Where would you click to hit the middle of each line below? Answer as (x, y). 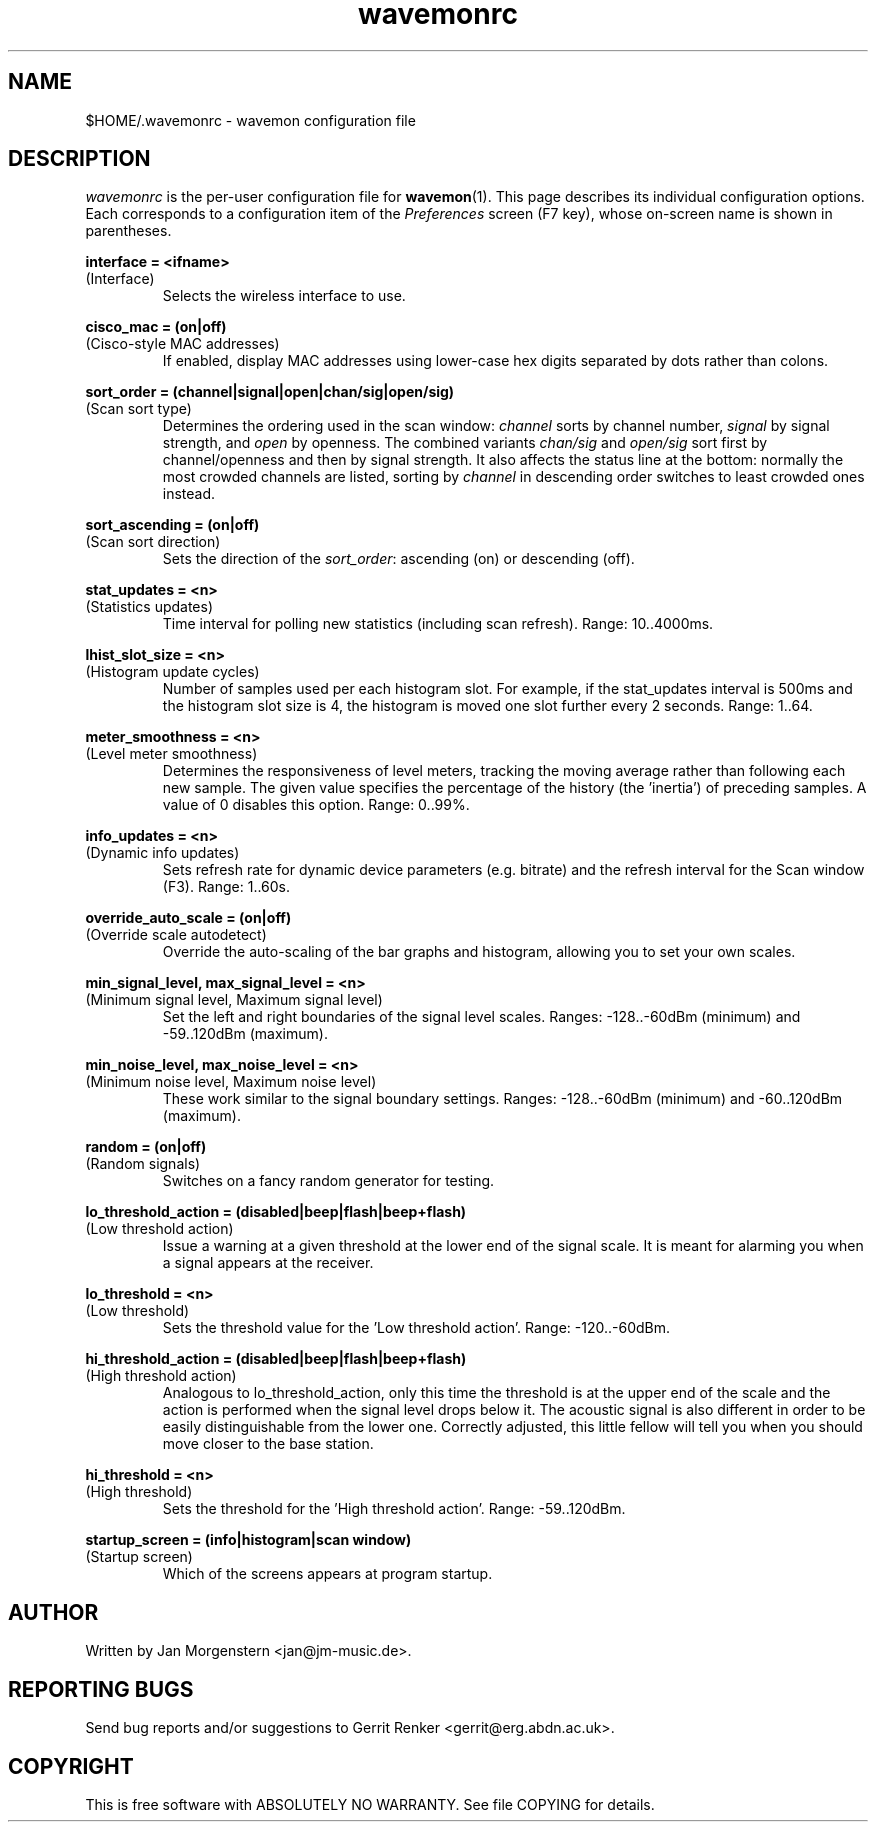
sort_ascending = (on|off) (172, 525)
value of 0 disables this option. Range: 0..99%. (316, 805)
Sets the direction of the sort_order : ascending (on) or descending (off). (398, 559)
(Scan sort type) (138, 409)
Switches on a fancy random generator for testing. (328, 1181)
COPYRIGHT (71, 1766)
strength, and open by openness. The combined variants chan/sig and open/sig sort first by (465, 443)
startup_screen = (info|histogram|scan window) (248, 1540)
